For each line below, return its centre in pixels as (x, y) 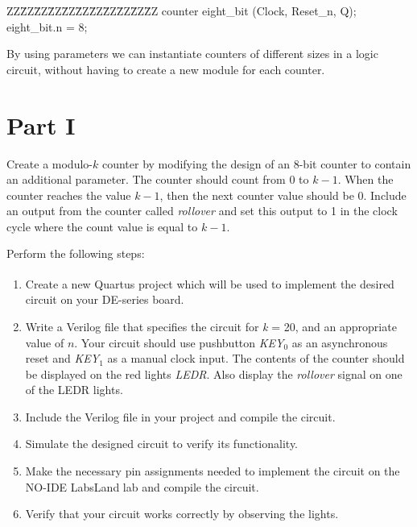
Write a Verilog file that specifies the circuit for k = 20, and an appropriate (211, 326)
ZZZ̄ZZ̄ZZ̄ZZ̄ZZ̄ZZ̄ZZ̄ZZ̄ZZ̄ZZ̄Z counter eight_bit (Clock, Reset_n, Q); (182, 10)
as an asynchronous (340, 342)
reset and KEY (62, 358)
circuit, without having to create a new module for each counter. (166, 69)
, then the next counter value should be (257, 195)
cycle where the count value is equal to (102, 226)
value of (45, 342)
